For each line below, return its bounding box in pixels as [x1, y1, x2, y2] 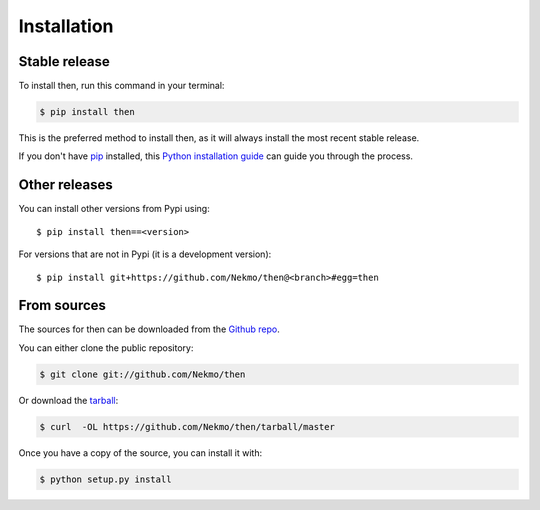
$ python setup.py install [39, 473, 172, 485]
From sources [18, 297, 107, 314]
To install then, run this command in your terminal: [18, 80, 225, 92]
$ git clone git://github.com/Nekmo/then [39, 368, 246, 380]
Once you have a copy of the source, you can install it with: [18, 446, 263, 459]
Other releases [18, 176, 114, 194]
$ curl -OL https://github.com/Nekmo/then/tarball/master [39, 421, 335, 432]
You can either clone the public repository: [18, 341, 194, 354]
